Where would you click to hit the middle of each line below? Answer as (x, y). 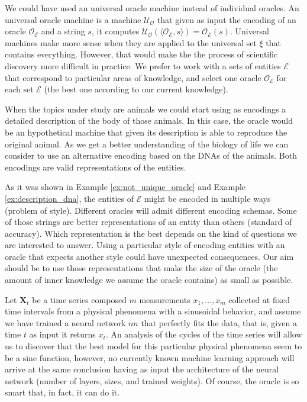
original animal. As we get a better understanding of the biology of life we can (147, 144)
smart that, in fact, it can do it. (62, 392)
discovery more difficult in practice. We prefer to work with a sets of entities (143, 65)
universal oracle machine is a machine (73, 19)
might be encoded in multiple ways (207, 198)
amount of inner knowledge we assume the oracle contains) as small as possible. (149, 280)
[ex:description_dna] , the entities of (69, 198)
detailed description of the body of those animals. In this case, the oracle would (149, 120)
